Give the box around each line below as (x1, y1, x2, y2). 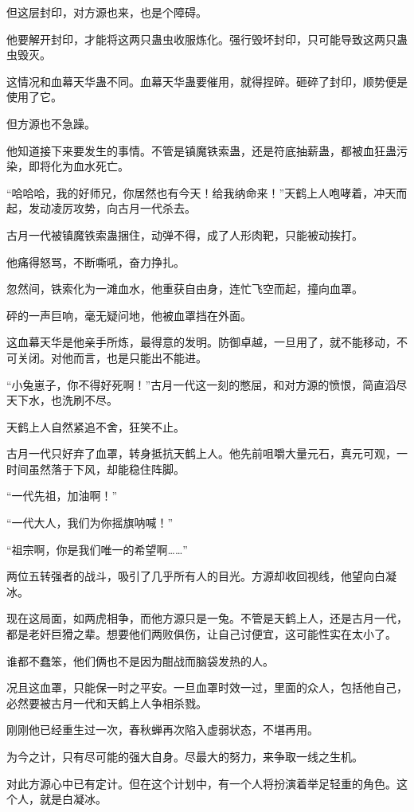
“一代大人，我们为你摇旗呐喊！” (6, 514, 174, 531)
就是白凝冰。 (39, 791, 107, 807)
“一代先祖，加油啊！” (6, 487, 118, 504)
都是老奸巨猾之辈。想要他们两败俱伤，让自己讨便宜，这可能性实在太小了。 (6, 626, 396, 642)
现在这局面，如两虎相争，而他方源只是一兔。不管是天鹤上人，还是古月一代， (6, 610, 408, 627)
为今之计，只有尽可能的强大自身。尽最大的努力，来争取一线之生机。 (6, 748, 363, 764)
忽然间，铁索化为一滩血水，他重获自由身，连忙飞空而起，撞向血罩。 (6, 280, 363, 297)
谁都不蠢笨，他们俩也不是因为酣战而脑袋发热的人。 (6, 652, 274, 669)
